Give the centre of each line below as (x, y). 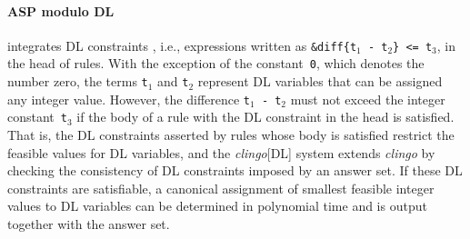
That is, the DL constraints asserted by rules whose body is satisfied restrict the (231, 135)
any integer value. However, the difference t (129, 99)
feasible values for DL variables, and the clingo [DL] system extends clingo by (221, 152)
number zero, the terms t (78, 81)
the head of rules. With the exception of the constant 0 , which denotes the (216, 63)
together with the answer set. (89, 224)
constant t (37, 117)
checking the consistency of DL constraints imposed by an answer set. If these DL (235, 170)
